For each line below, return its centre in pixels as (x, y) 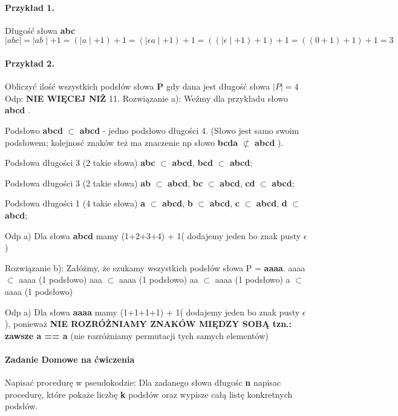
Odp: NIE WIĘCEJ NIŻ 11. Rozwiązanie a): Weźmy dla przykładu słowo (147, 98)
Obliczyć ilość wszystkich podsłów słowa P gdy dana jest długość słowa (138, 86)
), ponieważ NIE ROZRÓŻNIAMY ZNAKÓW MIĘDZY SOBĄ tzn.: (148, 324)
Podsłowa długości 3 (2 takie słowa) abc (80, 163)
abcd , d (272, 203)
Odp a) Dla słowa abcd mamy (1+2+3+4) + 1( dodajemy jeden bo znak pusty (153, 235)
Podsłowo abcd (34, 130)
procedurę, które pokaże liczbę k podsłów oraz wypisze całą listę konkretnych (149, 394)
